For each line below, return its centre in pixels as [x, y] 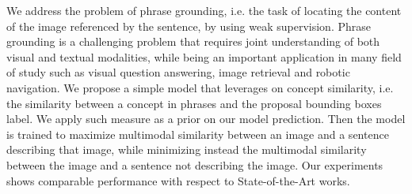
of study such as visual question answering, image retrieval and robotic [178, 72]
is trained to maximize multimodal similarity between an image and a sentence [198, 134]
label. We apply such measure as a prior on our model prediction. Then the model [206, 119]
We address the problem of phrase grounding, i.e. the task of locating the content [204, 10]
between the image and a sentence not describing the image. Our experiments [195, 164]
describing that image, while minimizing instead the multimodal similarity [187, 149]
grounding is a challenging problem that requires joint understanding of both [193, 41]
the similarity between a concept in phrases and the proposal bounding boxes [194, 103]
